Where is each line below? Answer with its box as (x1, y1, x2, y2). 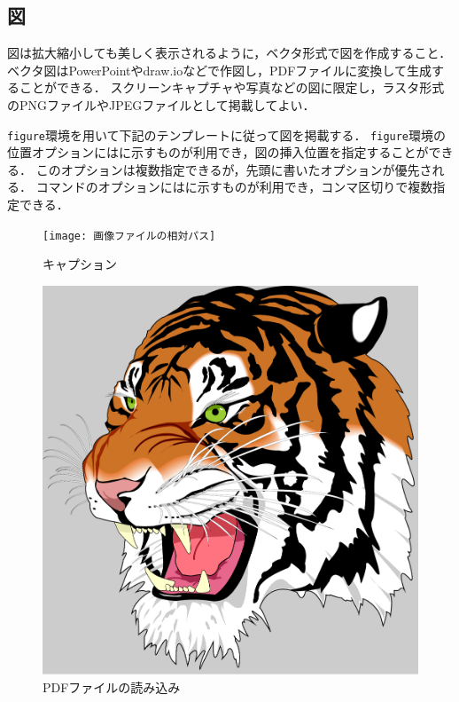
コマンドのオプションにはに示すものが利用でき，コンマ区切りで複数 (35, 177, 433, 196)
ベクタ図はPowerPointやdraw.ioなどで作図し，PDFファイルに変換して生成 (7, 60, 432, 79)
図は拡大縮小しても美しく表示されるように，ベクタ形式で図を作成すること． (7, 43, 452, 62)
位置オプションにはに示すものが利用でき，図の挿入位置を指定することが (7, 143, 429, 162)
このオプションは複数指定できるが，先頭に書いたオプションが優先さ (35, 160, 432, 178)
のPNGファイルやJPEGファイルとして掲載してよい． (7, 95, 315, 114)
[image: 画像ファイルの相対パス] (43, 229, 216, 242)
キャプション (43, 255, 117, 273)
